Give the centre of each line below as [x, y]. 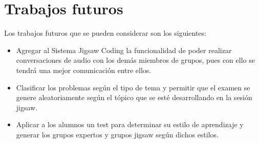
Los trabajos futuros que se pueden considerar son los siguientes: [105, 33]
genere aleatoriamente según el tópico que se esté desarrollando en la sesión [134, 97]
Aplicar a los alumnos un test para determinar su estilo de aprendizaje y [130, 124]
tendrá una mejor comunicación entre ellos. [84, 70]
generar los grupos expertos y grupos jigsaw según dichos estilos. [117, 134]
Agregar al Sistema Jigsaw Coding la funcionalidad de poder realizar [124, 50]
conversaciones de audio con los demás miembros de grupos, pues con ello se [135, 60]
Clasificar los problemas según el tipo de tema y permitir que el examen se [133, 87]
